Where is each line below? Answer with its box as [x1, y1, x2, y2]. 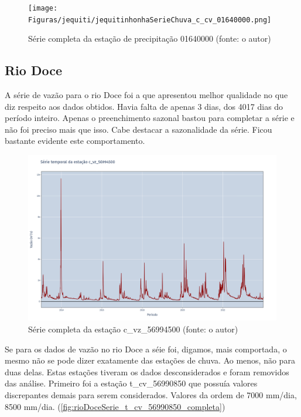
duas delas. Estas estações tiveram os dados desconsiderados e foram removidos [5, 365, 289, 378]
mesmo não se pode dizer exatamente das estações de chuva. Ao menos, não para [5, 354, 295, 366]
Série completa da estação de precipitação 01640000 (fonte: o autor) [28, 32, 271, 45]
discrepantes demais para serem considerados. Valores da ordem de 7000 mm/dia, [5, 389, 297, 401]
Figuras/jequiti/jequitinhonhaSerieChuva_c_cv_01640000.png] [28, 15, 272, 24]
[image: [28, 4, 58, 12]
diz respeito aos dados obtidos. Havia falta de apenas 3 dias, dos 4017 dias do [5, 100, 283, 112]
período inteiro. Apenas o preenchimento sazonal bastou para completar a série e [5, 112, 295, 124]
